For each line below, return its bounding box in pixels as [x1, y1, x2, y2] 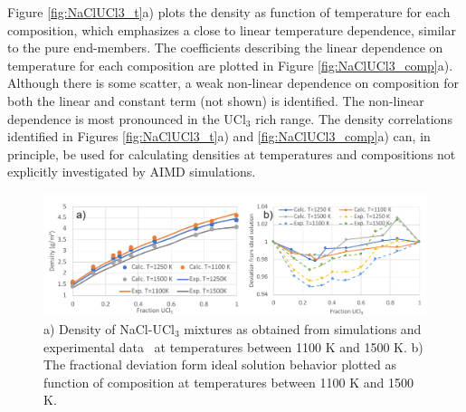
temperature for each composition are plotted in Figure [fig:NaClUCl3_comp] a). [7, 55, 453, 74]
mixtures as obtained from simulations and [184, 319, 422, 338]
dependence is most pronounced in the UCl [7, 109, 246, 128]
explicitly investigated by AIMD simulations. [7, 162, 256, 181]
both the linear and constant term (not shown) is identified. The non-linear [7, 91, 424, 110]
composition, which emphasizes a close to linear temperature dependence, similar [7, 20, 456, 39]
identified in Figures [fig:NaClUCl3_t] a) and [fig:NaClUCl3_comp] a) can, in [7, 127, 431, 146]
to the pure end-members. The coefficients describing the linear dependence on [7, 38, 443, 57]
